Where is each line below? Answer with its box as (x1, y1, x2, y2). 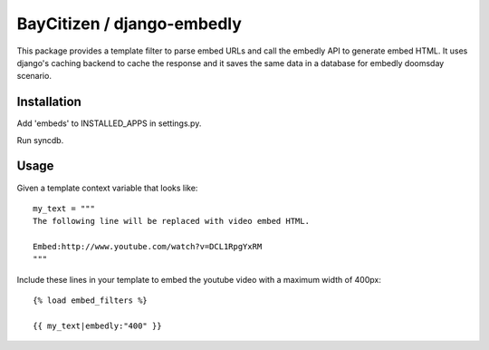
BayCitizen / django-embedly (16, 14, 242, 34)
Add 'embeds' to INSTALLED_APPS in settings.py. (16, 118, 202, 129)
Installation (16, 94, 81, 110)
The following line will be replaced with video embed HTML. (33, 216, 310, 227)
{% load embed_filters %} (33, 296, 149, 306)
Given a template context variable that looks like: (16, 182, 198, 193)
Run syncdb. (16, 134, 64, 145)
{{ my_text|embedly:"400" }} (33, 321, 162, 331)
